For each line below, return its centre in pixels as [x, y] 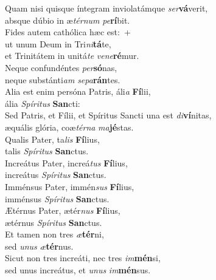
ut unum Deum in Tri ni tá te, [58, 43]
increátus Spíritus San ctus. [56, 175]
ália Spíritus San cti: [43, 103]
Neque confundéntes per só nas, [61, 67]
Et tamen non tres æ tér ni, [54, 234]
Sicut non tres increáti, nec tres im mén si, [83, 258]
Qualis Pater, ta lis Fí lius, [52, 139]
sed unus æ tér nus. [39, 246]
